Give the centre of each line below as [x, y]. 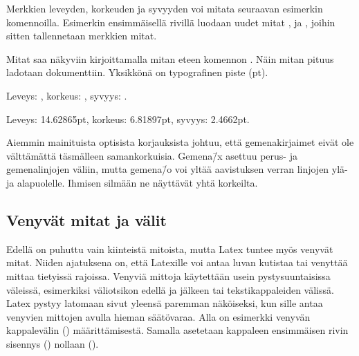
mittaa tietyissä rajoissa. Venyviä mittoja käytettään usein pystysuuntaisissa [168, 275]
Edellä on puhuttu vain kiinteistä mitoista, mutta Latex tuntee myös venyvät [170, 249]
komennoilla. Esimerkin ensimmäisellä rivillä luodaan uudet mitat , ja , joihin [171, 22]
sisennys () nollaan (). [53, 343]
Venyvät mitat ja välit [86, 219]
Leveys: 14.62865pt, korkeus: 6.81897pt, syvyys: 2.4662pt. [128, 119]
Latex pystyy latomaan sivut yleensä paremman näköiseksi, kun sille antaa [165, 303]
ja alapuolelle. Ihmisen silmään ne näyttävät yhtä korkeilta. [132, 182]
